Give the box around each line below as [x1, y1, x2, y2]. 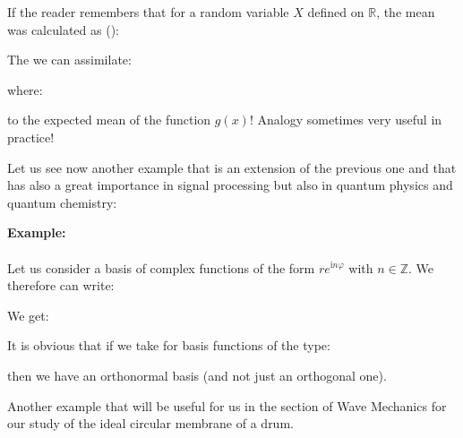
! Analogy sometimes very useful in [249, 110, 442, 129]
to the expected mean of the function [7, 110, 211, 129]
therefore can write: [7, 276, 115, 295]
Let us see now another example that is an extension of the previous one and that [7, 158, 457, 176]
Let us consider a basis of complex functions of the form [7, 258, 315, 277]
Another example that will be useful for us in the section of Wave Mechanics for [7, 396, 447, 415]
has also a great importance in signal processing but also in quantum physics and [7, 176, 453, 194]
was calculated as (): [7, 20, 119, 39]
